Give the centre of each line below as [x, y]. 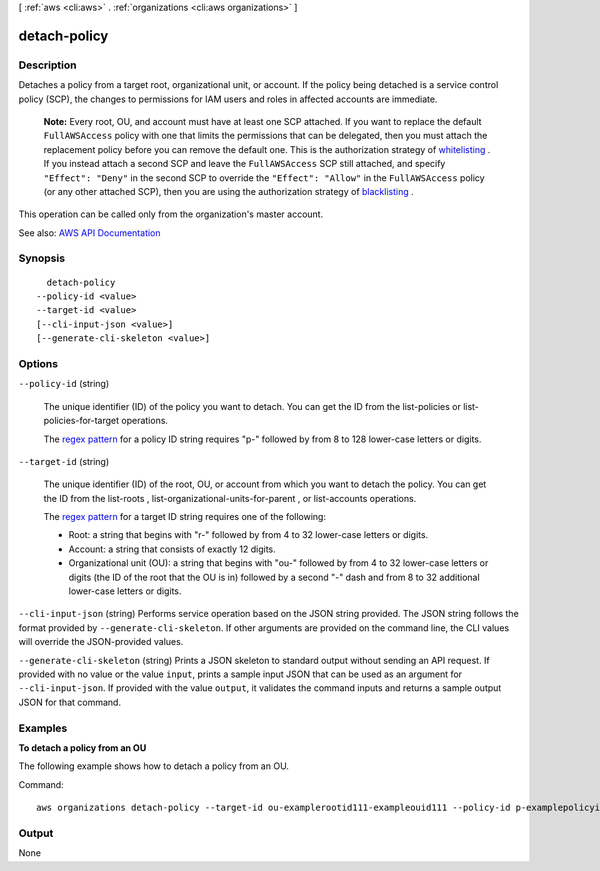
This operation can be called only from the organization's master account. [171, 214]
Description [47, 65]
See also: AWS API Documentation [89, 232]
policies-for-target [81, 421]
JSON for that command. [70, 702]
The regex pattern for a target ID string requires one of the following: [185, 517]
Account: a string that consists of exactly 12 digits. [172, 549]
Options [38, 363]
